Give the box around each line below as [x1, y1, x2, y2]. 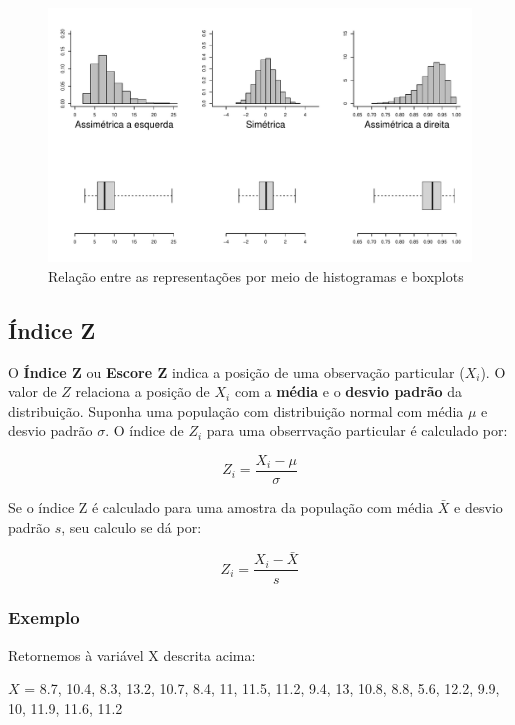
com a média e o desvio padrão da [234, 381, 463, 402]
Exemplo [8, 605, 80, 630]
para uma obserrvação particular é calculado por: [206, 420, 508, 441]
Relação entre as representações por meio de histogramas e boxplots [48, 265, 464, 286]
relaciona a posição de [75, 381, 210, 402]
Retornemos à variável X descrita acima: [8, 644, 256, 665]
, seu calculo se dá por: [61, 516, 202, 537]
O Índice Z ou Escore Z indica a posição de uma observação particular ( [8, 361, 465, 382]
